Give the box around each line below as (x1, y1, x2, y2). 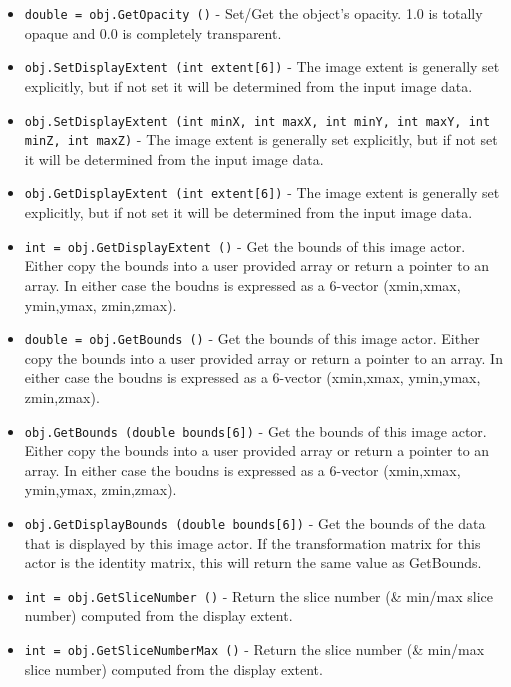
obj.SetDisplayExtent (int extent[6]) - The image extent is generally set (24, 56, 500, 77)
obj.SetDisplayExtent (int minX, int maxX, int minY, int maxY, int (24, 114, 491, 129)
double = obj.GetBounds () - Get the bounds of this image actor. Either (24, 328, 480, 349)
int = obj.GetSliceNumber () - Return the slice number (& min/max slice (24, 585, 494, 606)
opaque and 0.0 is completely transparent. (24, 22, 282, 43)
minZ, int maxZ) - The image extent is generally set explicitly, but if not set (24, 129, 498, 150)
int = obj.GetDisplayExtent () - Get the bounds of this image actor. (24, 235, 466, 256)
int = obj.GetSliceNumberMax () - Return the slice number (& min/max (24, 639, 485, 660)
